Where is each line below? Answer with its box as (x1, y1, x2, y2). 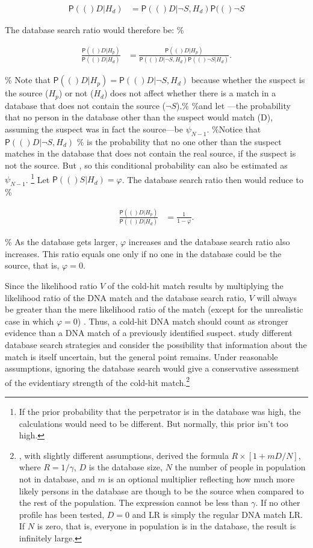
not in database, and (19, 472, 95, 485)
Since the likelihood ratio (5, 279, 98, 291)
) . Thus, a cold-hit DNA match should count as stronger (77, 314, 288, 327)
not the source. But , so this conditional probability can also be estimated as (5, 158, 288, 171)
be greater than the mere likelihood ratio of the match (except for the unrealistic (5, 303, 303, 316)
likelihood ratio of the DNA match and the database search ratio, (5, 291, 247, 304)
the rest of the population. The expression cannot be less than (19, 496, 249, 509)
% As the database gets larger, (5, 235, 118, 248)
